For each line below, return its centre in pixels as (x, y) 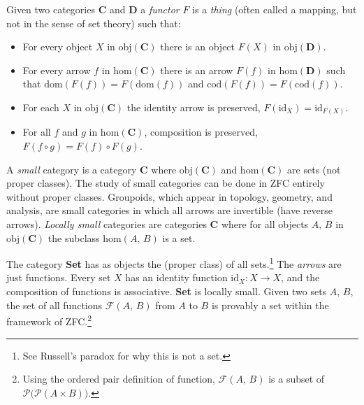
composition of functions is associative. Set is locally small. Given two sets (167, 291)
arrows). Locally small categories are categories (107, 224)
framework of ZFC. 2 (49, 320)
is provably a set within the (270, 305)
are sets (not (314, 169)
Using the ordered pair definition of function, (119, 379)
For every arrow (57, 70)
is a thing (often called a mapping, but (275, 9)
